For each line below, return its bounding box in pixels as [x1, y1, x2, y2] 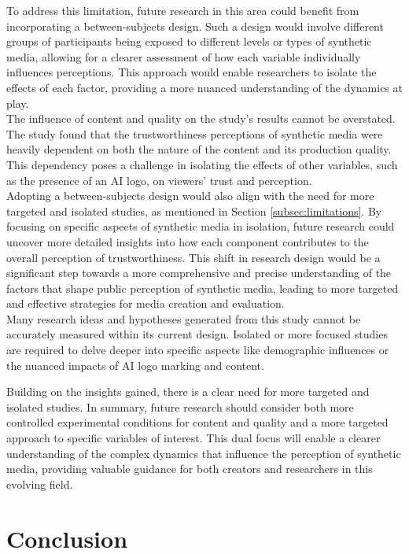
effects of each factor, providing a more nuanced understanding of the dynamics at [6, 79, 403, 95]
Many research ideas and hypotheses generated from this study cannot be [6, 310, 361, 327]
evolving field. [6, 475, 73, 492]
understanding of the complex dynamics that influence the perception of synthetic [6, 445, 401, 461]
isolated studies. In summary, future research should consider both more [6, 398, 354, 415]
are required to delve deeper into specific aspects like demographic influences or [6, 342, 389, 358]
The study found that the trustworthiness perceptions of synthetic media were [6, 125, 383, 142]
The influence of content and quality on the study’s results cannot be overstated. [6, 110, 396, 127]
